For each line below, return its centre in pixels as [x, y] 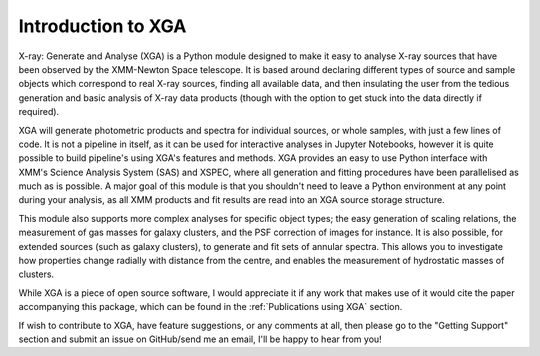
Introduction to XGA [102, 26]
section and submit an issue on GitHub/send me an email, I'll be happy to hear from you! [200, 339]
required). [39, 112]
